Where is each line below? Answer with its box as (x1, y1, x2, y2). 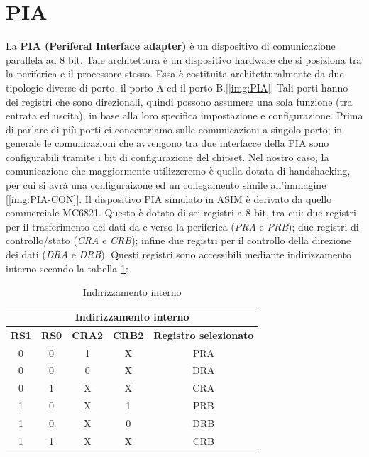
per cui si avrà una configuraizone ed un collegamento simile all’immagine (6, 177, 326, 192)
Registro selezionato (153, 327, 254, 342)
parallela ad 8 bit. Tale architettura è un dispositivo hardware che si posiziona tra (6, 52, 362, 67)
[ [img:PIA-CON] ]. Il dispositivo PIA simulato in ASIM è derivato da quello (6, 191, 332, 206)
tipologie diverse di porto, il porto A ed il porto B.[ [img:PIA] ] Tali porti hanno (6, 79, 348, 94)
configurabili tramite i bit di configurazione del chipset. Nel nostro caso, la (6, 149, 329, 164)
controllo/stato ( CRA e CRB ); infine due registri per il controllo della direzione (6, 233, 351, 248)
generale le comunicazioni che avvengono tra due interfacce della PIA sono (6, 136, 329, 150)
